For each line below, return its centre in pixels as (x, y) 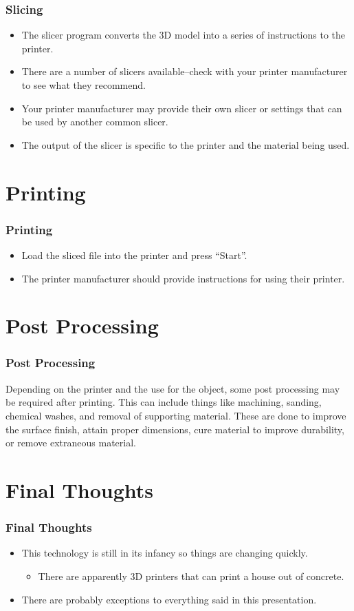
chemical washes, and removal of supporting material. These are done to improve (176, 415)
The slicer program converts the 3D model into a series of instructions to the (184, 35)
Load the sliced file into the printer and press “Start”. (134, 255)
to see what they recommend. (84, 85)
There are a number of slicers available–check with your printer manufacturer (185, 71)
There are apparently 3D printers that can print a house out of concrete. (191, 576)
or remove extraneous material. (71, 443)
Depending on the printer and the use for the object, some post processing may (173, 388)
